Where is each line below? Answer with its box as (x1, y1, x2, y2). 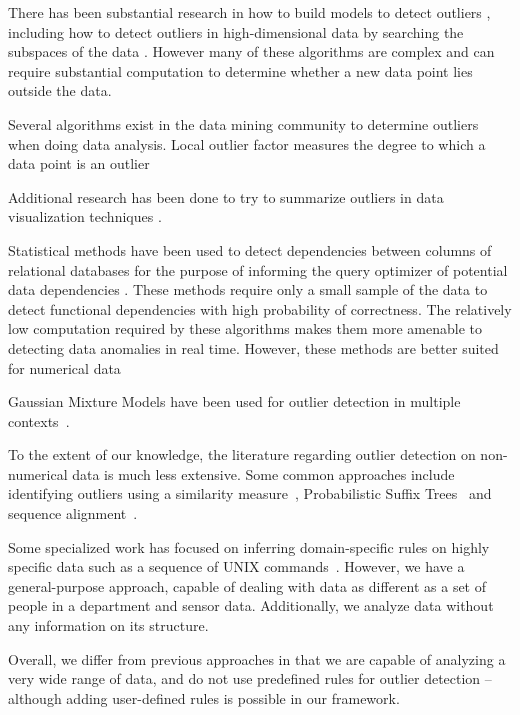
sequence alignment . (8, 503, 138, 524)
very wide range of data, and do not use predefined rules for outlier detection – (8, 668, 492, 689)
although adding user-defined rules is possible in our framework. (8, 687, 400, 708)
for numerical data (8, 357, 121, 378)
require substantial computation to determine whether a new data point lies (8, 60, 473, 81)
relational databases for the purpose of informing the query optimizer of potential (8, 259, 508, 280)
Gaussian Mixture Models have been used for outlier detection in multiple (8, 391, 461, 412)
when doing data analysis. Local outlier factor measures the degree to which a (8, 133, 486, 154)
